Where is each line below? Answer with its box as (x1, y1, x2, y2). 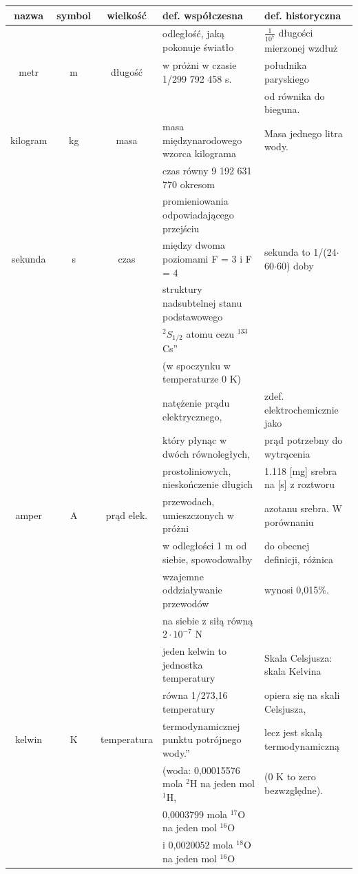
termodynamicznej (162, 718, 240, 733)
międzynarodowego (162, 132, 242, 147)
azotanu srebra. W (264, 500, 342, 515)
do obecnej (264, 538, 310, 553)
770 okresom (162, 176, 215, 191)
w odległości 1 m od (162, 538, 247, 553)
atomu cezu (186, 326, 235, 341)
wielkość (107, 8, 147, 22)
